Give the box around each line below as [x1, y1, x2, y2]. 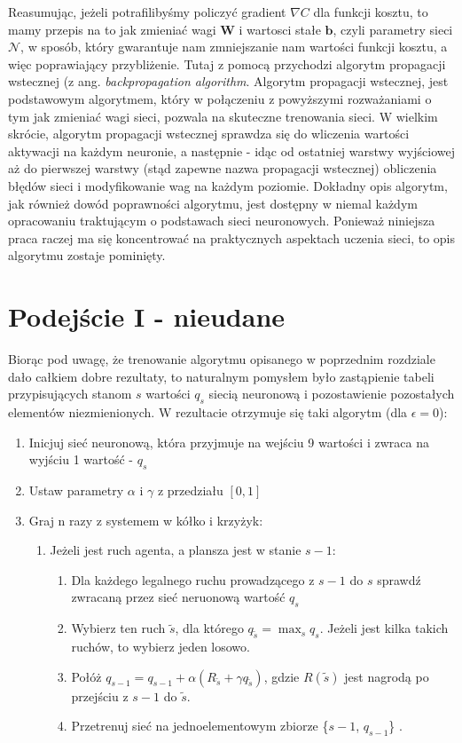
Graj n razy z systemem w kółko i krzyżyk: [28, 510, 263, 529]
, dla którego [175, 619, 244, 637]
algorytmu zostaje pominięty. [8, 246, 166, 265]
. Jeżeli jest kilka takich [319, 619, 449, 637]
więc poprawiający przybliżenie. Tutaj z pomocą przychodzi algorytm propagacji [8, 54, 446, 73]
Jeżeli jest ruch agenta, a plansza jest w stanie [50, 541, 301, 559]
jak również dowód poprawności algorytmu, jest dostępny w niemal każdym [8, 194, 418, 212]
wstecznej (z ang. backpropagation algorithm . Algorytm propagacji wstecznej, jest [8, 72, 449, 91]
